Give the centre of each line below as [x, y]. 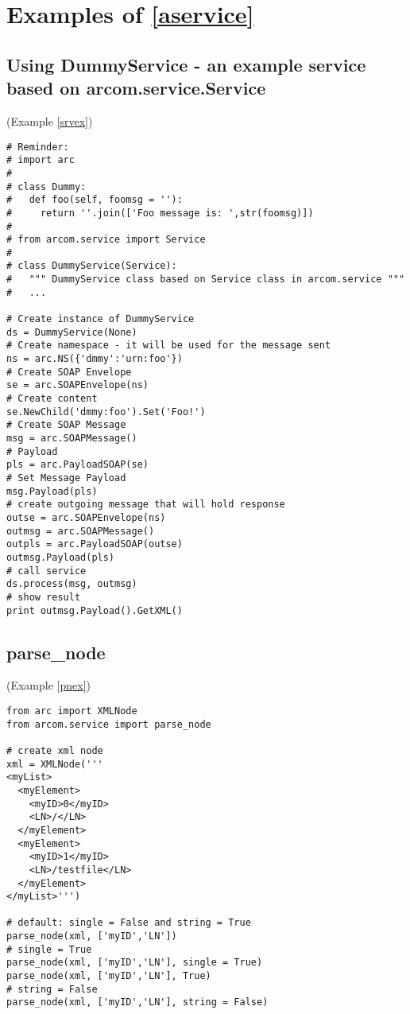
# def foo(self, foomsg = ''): [95, 200]
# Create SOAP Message [66, 425]
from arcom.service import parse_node [109, 724]
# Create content [52, 399]
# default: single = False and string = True [129, 923]
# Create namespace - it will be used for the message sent [169, 346]
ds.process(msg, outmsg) [72, 584]
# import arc [41, 160]
